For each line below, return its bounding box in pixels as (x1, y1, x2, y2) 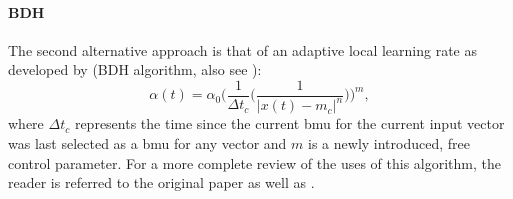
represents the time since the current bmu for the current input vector (74, 113, 505, 134)
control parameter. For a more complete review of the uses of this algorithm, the (8, 152, 501, 173)
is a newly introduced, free (308, 132, 470, 153)
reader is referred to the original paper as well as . (8, 172, 315, 193)
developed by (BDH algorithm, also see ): (8, 59, 262, 80)
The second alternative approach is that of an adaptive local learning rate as (8, 39, 477, 60)
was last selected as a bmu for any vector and (8, 132, 287, 153)
